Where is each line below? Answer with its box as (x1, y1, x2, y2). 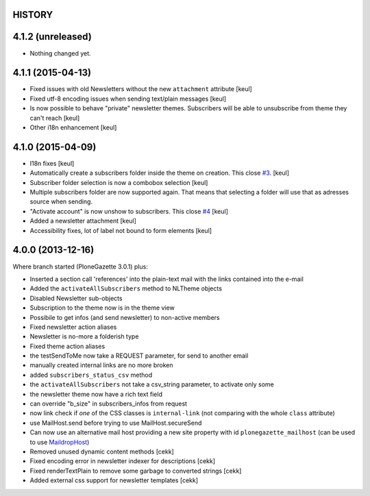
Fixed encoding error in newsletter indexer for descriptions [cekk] (29, 457, 216, 465)
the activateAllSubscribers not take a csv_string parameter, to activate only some (29, 380, 274, 388)
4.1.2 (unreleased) (12, 31, 92, 42)
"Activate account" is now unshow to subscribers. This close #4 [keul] (29, 207, 229, 215)
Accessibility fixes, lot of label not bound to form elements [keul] (29, 226, 212, 234)
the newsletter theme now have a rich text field (29, 390, 162, 398)
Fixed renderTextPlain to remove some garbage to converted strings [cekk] (29, 467, 242, 475)
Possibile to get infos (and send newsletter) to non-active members (29, 313, 221, 321)
